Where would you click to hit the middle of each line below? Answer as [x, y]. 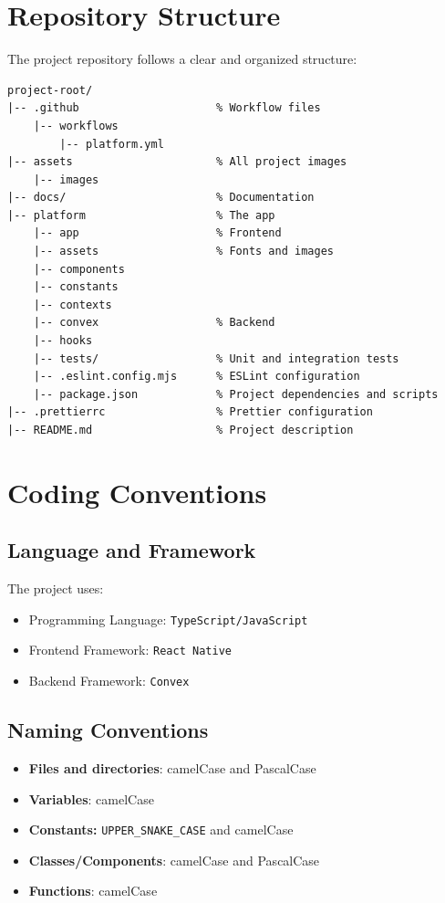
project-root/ [50, 90]
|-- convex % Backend [154, 323]
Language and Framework [132, 550]
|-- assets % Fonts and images [183, 252]
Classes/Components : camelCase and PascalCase [174, 860]
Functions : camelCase [93, 891]
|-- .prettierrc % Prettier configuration [190, 412]
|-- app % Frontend [157, 233]
